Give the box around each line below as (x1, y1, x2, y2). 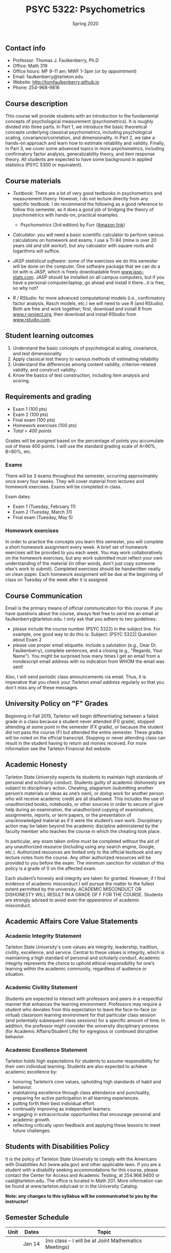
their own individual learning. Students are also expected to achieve (5, 1063, 148, 1069)
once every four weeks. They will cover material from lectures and (5, 478, 144, 484)
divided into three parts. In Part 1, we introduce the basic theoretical (5, 124, 148, 130)
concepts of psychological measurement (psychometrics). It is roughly (5, 119, 154, 125)
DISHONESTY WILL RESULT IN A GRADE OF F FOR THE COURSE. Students (5, 891, 163, 897)
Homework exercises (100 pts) (12, 422, 77, 428)
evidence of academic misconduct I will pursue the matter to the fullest (5, 880, 154, 887)
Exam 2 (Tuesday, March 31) (12, 508, 72, 515)
